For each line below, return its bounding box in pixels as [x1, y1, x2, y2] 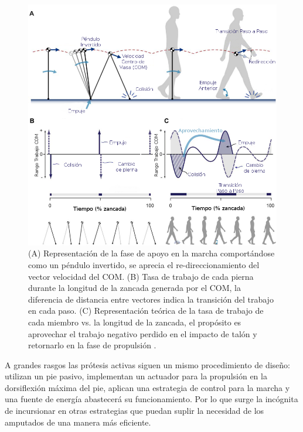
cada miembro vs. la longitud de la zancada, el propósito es [28, 316, 241, 328]
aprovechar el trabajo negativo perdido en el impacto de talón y [28, 327, 257, 340]
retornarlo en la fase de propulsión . [28, 339, 156, 351]
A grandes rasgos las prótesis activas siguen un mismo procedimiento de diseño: [5, 358, 290, 371]
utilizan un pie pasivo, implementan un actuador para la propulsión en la [5, 370, 267, 382]
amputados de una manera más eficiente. [5, 416, 151, 428]
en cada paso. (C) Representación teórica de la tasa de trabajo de [28, 304, 264, 317]
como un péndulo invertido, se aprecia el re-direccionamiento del [28, 258, 260, 270]
